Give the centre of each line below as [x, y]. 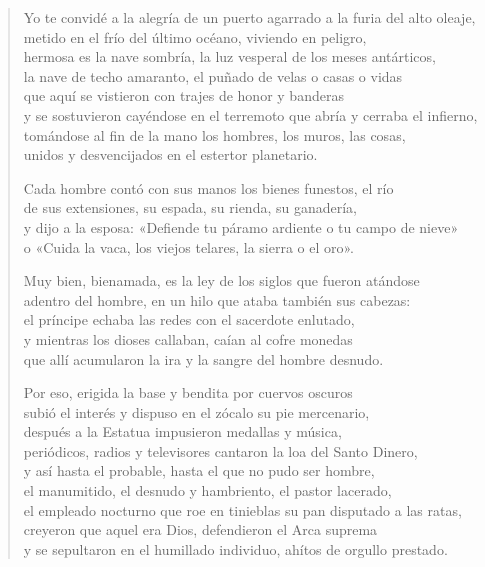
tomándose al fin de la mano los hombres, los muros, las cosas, [214, 134]
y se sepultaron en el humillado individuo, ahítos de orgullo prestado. [235, 548]
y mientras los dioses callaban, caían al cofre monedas [188, 338]
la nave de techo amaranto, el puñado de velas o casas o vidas [213, 75]
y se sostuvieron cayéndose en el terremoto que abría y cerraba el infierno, [250, 114]
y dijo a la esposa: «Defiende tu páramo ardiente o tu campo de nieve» [241, 226]
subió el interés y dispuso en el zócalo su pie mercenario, [196, 411]
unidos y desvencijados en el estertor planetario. [170, 154]
